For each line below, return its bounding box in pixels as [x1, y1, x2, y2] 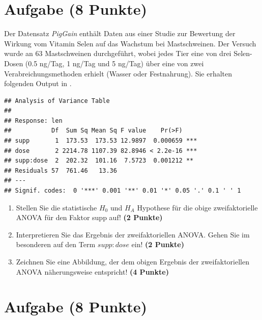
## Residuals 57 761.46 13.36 [4, 167, 117, 174]
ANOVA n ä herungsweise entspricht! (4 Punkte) [16, 266, 169, 277]
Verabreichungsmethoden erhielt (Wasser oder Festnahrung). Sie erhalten [4, 68, 232, 78]
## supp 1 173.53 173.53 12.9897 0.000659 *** [4, 137, 197, 145]
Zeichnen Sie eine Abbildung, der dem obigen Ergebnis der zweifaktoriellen [16, 256, 249, 266]
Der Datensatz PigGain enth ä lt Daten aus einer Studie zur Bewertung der [4, 28, 236, 39]
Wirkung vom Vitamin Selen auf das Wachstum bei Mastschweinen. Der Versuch [4, 38, 256, 48]
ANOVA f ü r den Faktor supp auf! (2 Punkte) [16, 212, 163, 223]
